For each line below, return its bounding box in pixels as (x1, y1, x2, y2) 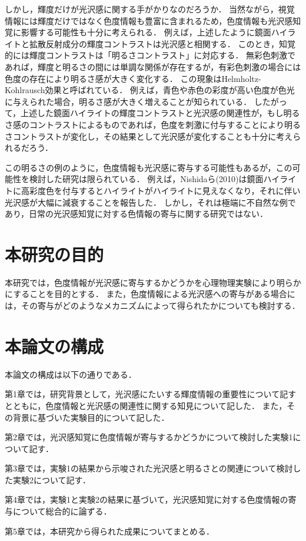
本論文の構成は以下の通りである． (5, 368, 137, 380)
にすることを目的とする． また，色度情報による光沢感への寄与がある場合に (5, 288, 295, 300)
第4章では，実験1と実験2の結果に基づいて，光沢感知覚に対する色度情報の (5, 493, 288, 506)
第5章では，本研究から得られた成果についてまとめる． (5, 524, 214, 537)
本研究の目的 (5, 242, 104, 266)
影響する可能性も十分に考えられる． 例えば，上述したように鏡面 (21, 26, 271, 38)
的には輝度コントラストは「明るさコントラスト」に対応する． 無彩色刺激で (5, 49, 296, 61)
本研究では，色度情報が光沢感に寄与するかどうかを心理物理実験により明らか (5, 276, 301, 288)
